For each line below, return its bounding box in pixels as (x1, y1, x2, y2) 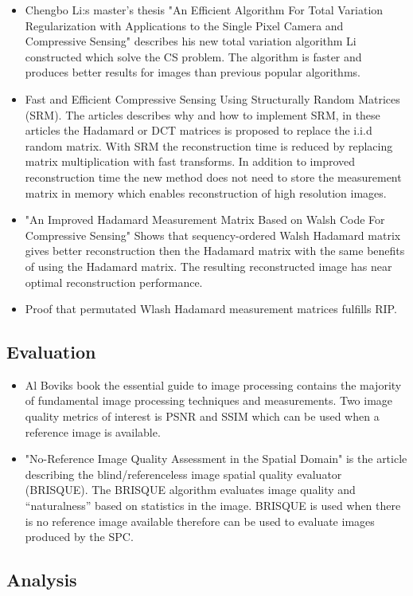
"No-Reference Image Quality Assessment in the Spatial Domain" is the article (25, 450, 407, 467)
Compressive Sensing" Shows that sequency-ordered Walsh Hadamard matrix (25, 226, 401, 243)
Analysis (6, 567, 77, 592)
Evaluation (6, 339, 96, 364)
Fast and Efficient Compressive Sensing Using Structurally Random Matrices (25, 90, 400, 107)
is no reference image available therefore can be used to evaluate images (25, 512, 375, 529)
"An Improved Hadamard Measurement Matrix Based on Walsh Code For (25, 211, 385, 228)
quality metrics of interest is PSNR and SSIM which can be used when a (25, 408, 380, 425)
